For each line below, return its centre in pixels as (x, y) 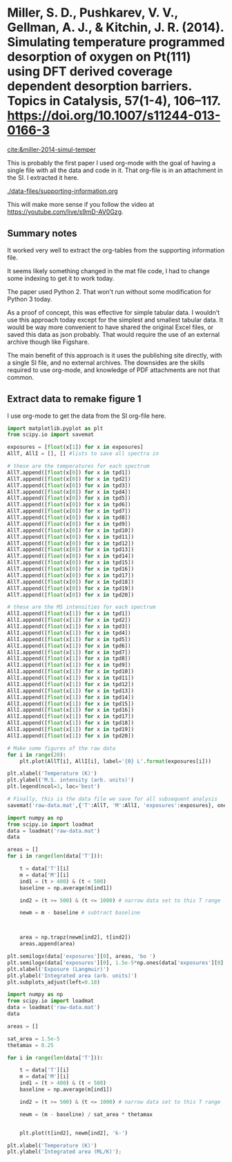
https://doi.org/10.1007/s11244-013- (114, 116)
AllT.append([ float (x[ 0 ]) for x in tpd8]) (69, 518)
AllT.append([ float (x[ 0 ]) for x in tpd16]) (71, 569)
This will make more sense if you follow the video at (81, 204)
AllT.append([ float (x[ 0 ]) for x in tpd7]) (69, 511)
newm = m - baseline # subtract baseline (80, 913)
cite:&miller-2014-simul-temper (51, 149)
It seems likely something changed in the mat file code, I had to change (108, 270)
